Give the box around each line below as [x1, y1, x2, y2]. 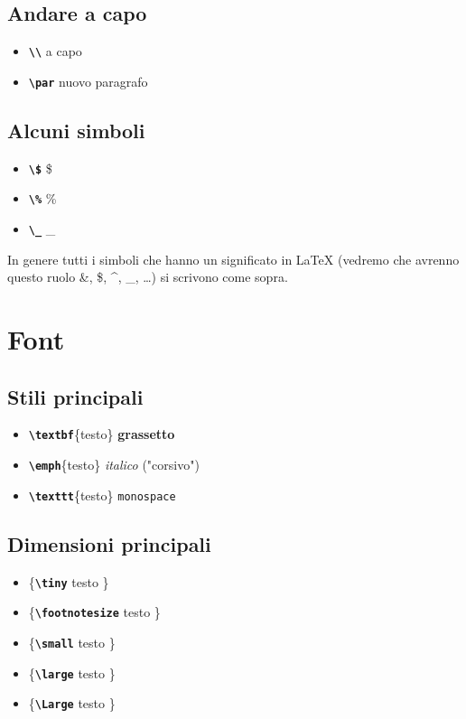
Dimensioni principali [7, 529, 211, 557]
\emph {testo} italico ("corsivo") [28, 455, 200, 474]
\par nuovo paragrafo [28, 71, 148, 90]
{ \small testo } [28, 632, 116, 651]
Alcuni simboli [7, 116, 145, 144]
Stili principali [7, 382, 144, 410]
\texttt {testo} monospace [28, 485, 176, 504]
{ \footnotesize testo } [28, 602, 161, 621]
